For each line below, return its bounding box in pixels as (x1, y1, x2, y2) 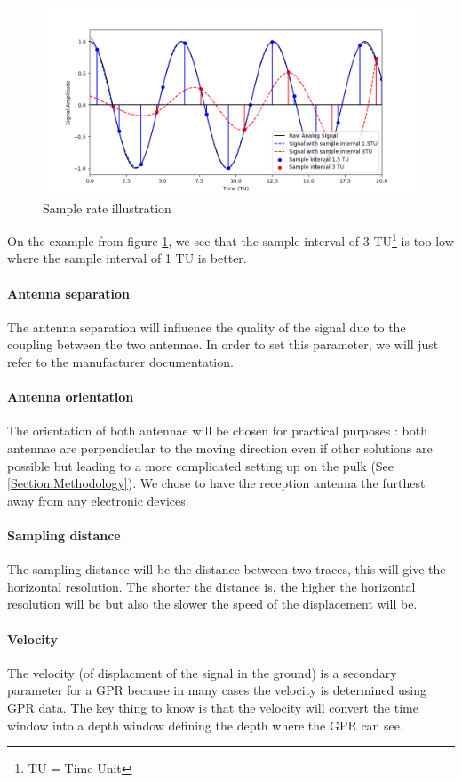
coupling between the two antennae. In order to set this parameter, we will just (7, 335, 439, 354)
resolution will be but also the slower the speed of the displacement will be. (7, 594, 418, 613)
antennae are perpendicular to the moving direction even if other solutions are (7, 439, 433, 457)
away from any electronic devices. (7, 491, 189, 509)
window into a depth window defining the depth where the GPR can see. (7, 715, 403, 734)
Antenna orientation (7, 387, 134, 406)
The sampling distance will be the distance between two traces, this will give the (7, 560, 446, 579)
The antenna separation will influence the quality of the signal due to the (7, 317, 406, 336)
